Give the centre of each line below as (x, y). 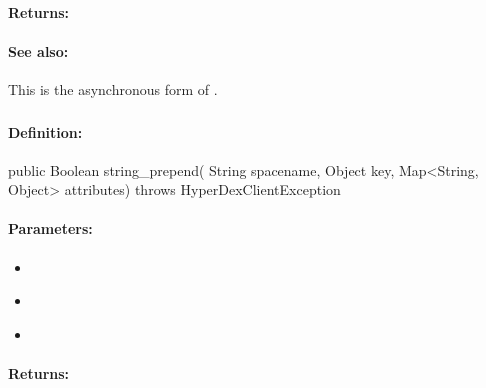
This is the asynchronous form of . (113, 88)
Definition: (45, 131)
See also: (38, 50)
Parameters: (50, 228)
